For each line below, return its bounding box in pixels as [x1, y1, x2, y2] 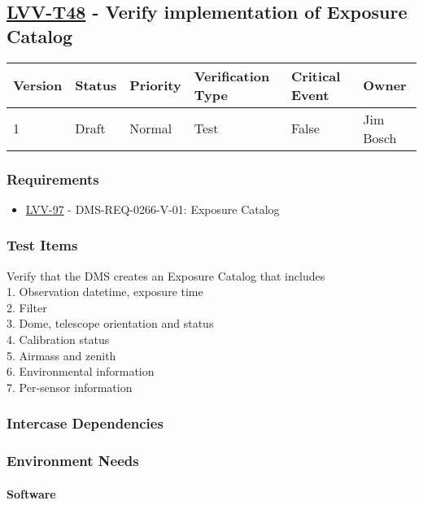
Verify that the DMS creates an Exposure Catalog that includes [7, 267, 325, 284]
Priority [129, 76, 181, 95]
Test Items [7, 235, 78, 255]
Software [7, 485, 56, 502]
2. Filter [7, 298, 47, 316]
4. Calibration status [7, 331, 110, 347]
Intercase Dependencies [7, 413, 164, 433]
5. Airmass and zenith [7, 346, 116, 364]
